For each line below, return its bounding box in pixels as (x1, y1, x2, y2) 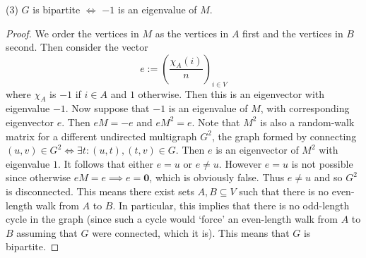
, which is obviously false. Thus (149, 170, 285, 185)
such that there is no (239, 183, 329, 198)
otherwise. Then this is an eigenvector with (138, 86, 325, 101)
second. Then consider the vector (6, 39, 148, 54)
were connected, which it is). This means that (92, 225, 290, 240)
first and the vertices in (242, 25, 343, 40)
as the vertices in (155, 25, 229, 40)
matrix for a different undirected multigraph (6, 128, 197, 143)
